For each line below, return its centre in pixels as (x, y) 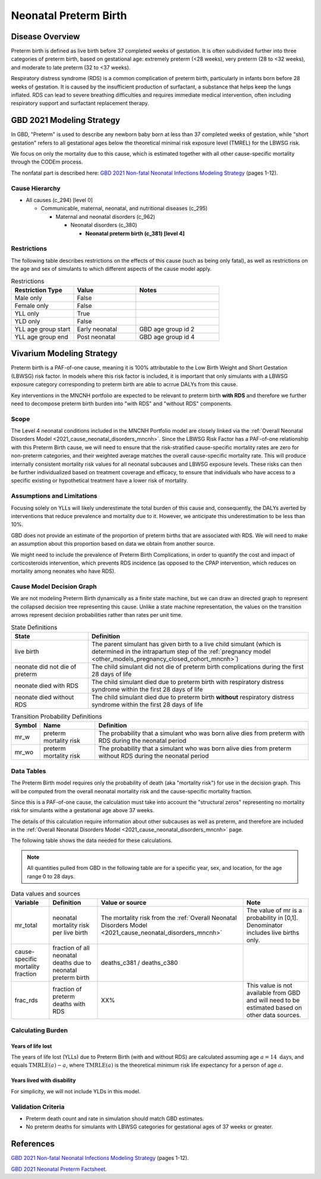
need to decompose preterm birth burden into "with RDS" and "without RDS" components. (122, 403)
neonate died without (44, 697)
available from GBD (273, 993)
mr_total (26, 925)
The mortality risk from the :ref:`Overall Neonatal (169, 918)
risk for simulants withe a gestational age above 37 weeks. (83, 811)
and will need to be (273, 1000)
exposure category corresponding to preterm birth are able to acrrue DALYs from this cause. (124, 384)
